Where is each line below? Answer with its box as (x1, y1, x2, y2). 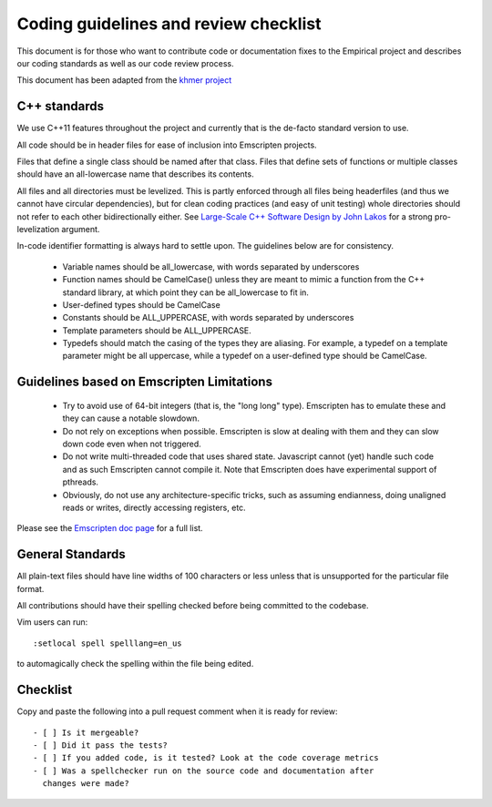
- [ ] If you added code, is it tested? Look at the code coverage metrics (33, 752, 379, 763)
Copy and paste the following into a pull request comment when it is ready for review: (16, 706, 338, 717)
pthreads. (62, 476, 99, 487)
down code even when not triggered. (62, 438, 202, 450)
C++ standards (16, 98, 105, 114)
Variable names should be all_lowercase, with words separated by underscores (62, 260, 360, 272)
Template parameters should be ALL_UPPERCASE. (62, 324, 252, 336)
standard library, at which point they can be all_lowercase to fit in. (62, 287, 310, 298)
